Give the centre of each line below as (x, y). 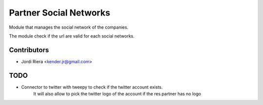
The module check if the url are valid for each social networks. (72, 36)
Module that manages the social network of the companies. (69, 27)
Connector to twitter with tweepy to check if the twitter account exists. (92, 87)
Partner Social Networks (60, 13)
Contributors (29, 50)
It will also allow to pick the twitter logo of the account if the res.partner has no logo (117, 94)
